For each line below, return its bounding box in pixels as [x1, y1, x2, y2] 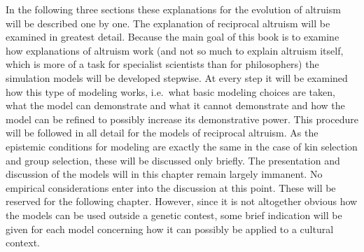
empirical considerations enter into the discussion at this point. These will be [6, 180, 336, 195]
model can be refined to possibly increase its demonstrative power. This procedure [6, 111, 358, 126]
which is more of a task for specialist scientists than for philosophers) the [6, 57, 319, 71]
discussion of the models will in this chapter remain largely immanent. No [6, 167, 323, 181]
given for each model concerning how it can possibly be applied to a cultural [6, 221, 334, 236]
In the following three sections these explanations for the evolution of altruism [6, 2, 341, 16]
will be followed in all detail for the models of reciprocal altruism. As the [6, 125, 318, 140]
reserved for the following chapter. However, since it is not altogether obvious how [6, 194, 358, 209]
